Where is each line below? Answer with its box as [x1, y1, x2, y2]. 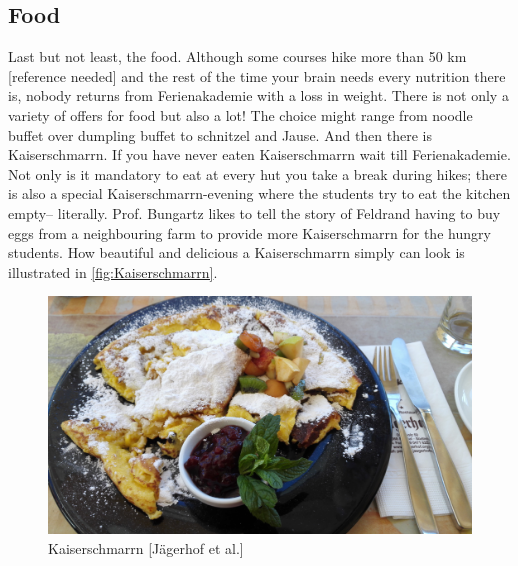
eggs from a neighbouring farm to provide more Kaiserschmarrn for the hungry [8, 222, 491, 243]
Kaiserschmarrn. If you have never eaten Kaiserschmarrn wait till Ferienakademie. [8, 144, 511, 165]
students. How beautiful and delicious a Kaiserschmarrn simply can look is [8, 242, 465, 263]
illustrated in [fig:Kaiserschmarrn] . [8, 261, 218, 282]
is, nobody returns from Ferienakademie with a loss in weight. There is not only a [8, 85, 509, 106]
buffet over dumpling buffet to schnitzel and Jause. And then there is [8, 124, 433, 145]
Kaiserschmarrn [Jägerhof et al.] [48, 538, 244, 558]
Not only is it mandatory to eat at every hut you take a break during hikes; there [8, 163, 507, 184]
